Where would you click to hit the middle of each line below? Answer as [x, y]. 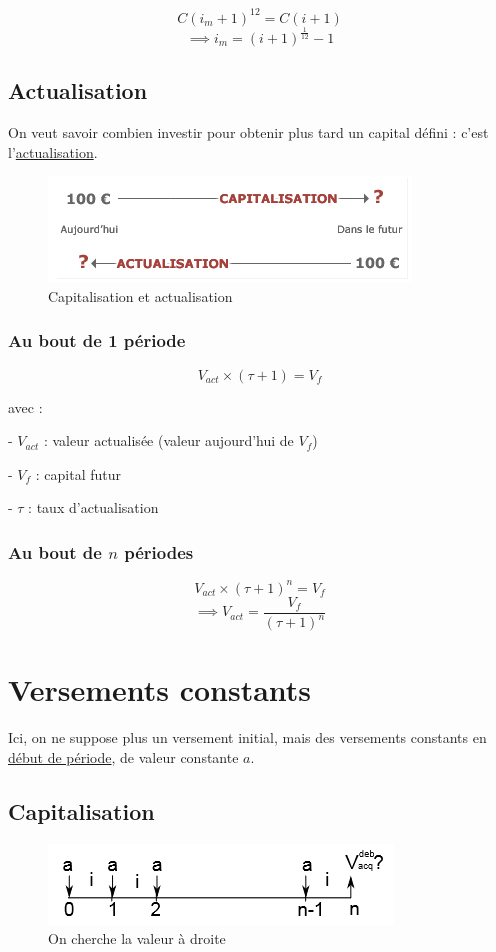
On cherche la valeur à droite [137, 938]
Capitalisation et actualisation [140, 295]
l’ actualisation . [53, 151]
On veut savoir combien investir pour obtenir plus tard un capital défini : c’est [248, 132]
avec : [25, 406]
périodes [159, 551]
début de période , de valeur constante [123, 756]
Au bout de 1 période [97, 340]
